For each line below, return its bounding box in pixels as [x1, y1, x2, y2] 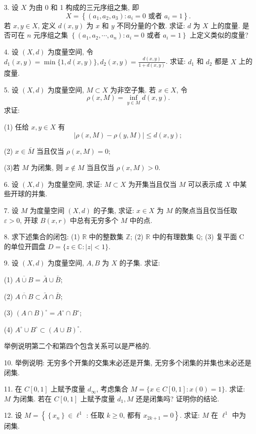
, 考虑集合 [96, 384, 128, 394]
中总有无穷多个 [70, 215, 118, 225]
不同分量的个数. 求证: [116, 20, 185, 30]
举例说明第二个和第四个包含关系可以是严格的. [4, 341, 151, 351]
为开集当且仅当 [128, 178, 177, 189]
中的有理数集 [152, 231, 194, 242]
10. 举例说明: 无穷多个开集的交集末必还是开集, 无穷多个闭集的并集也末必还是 [4, 357, 252, 367]
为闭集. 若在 [13, 393, 52, 403]
